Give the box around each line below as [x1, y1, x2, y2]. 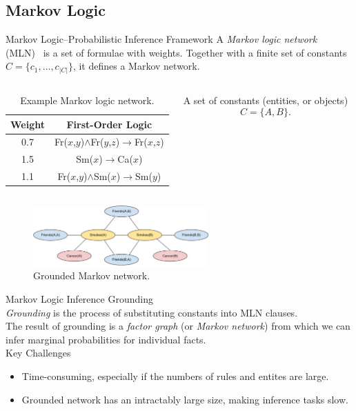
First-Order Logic [66, 117, 152, 131]
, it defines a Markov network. [72, 59, 200, 73]
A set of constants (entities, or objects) [183, 92, 348, 107]
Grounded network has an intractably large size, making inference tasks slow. [21, 392, 348, 406]
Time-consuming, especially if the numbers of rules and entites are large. [21, 368, 329, 383]
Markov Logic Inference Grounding [6, 292, 153, 305]
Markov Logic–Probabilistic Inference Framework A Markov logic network [6, 32, 317, 46]
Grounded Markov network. [33, 268, 150, 283]
